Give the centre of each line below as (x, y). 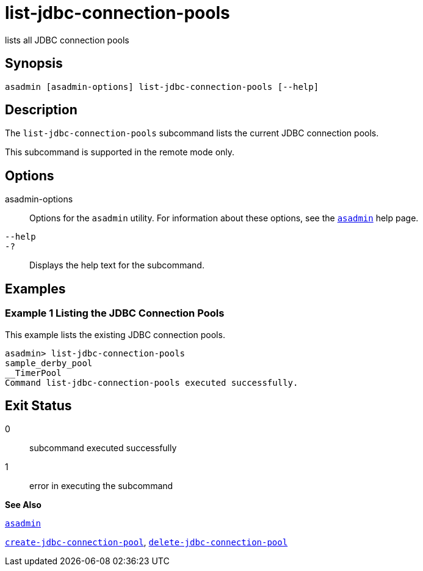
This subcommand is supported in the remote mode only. (120, 152)
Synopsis (34, 64)
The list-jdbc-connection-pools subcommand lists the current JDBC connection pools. (192, 133)
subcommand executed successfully (103, 448)
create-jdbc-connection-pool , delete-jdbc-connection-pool (146, 542)
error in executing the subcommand (101, 486)
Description (41, 110)
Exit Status (38, 405)
